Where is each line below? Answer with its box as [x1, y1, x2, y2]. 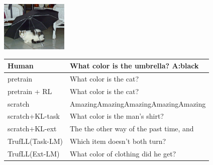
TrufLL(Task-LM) [8, 136, 63, 146]
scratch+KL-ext [8, 123, 57, 134]
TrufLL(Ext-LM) [8, 148, 60, 158]
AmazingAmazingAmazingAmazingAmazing [70, 98, 206, 109]
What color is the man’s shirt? [70, 111, 164, 121]
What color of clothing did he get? [70, 148, 176, 158]
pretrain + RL [8, 86, 52, 96]
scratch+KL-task [8, 111, 60, 121]
